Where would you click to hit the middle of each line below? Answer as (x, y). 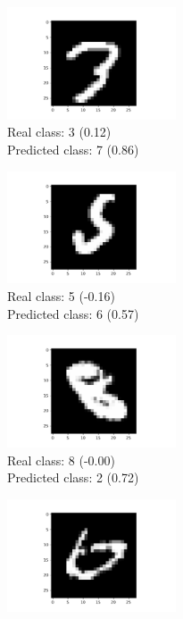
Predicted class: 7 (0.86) (73, 150)
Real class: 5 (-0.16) (61, 296)
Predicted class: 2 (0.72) (73, 477)
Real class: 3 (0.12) (59, 132)
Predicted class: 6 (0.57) (73, 313)
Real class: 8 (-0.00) (61, 460)
